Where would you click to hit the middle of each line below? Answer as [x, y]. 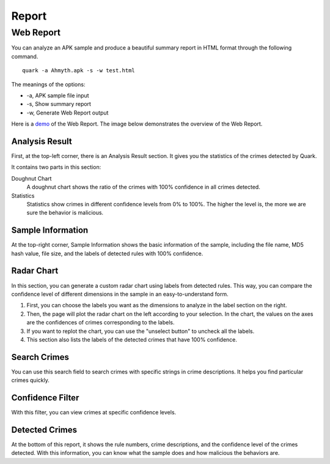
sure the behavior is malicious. [65, 213]
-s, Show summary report [59, 104]
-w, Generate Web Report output [68, 113]
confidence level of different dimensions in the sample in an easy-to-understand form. [120, 294]
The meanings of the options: [48, 84]
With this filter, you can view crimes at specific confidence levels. [94, 413]
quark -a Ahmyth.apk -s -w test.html [79, 71]
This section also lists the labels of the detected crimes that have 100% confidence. [132, 339]
